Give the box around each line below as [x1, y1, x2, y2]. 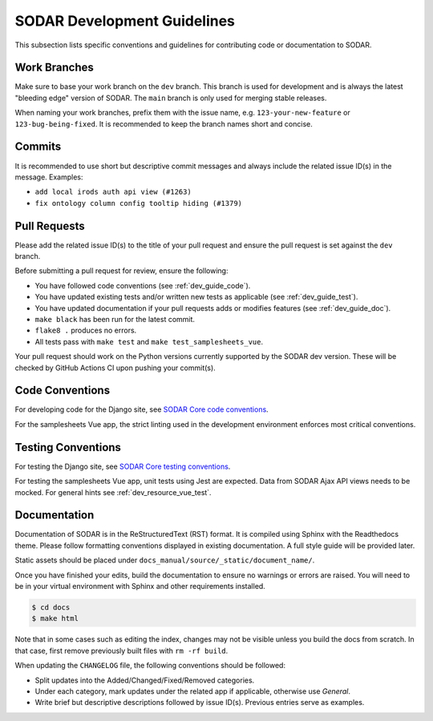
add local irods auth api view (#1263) [34, 187, 192, 196]
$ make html [31, 614, 79, 623]
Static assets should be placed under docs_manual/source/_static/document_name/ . [14, 555, 315, 565]
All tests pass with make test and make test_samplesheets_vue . [34, 336, 264, 346]
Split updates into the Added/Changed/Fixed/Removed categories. [34, 675, 255, 685]
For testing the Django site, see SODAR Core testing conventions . [14, 461, 231, 471]
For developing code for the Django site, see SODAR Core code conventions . [14, 405, 269, 414]
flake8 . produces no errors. [34, 325, 137, 336]
